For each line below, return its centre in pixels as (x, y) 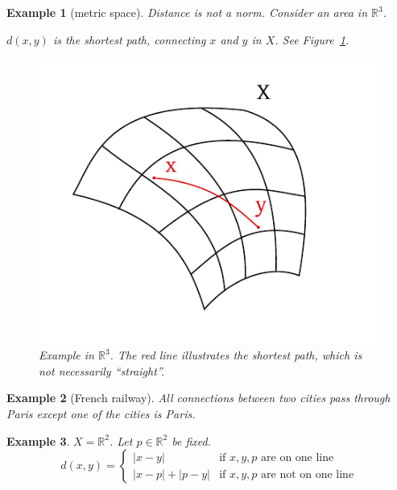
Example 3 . (38, 440)
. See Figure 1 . (312, 39)
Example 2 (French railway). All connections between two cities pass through (198, 398)
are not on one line (308, 474)
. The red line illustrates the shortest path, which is (236, 355)
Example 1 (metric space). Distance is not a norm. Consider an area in (187, 12)
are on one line (298, 457)
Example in (66, 355)
